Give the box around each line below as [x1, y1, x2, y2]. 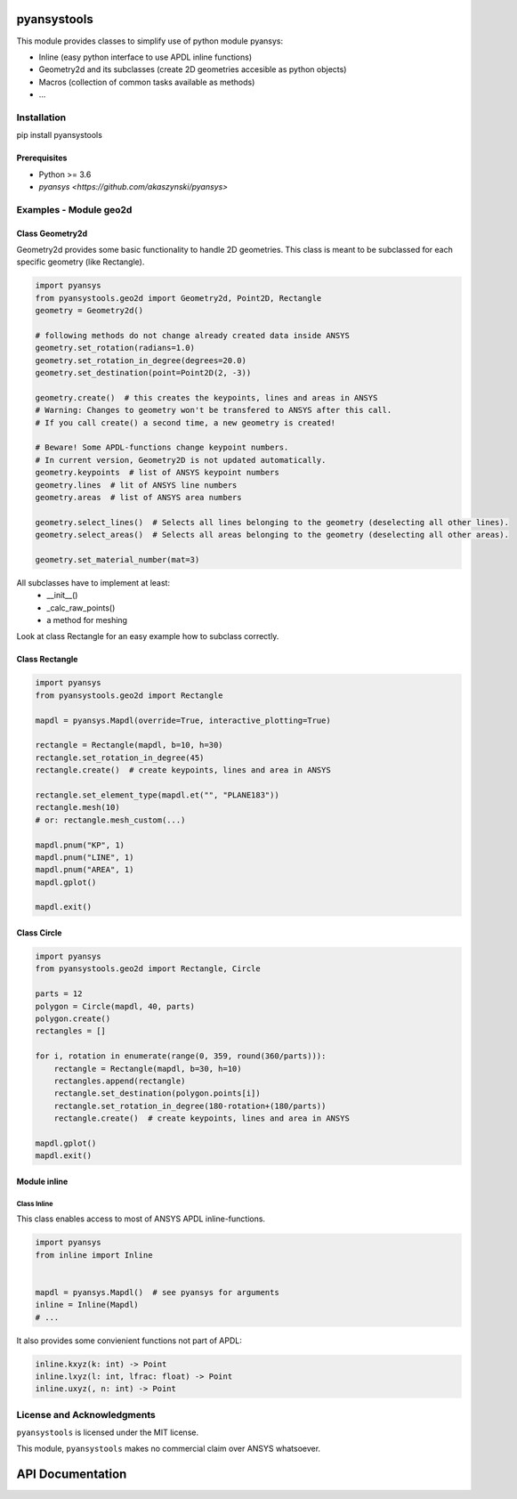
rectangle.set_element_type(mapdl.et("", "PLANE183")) [35, 790, 279, 800]
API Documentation [16, 1467, 127, 1482]
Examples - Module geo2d [16, 203, 133, 215]
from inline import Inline [35, 1250, 153, 1260]
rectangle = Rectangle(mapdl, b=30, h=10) [53, 1064, 242, 1074]
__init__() [46, 590, 78, 601]
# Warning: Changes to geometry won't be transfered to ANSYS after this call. [35, 405, 392, 416]
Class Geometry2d [16, 228, 88, 239]
